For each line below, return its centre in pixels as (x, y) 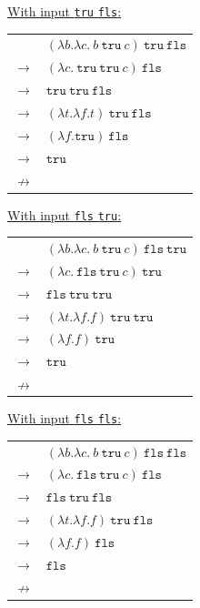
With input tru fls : (65, 11)
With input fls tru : (65, 214)
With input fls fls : (65, 418)
